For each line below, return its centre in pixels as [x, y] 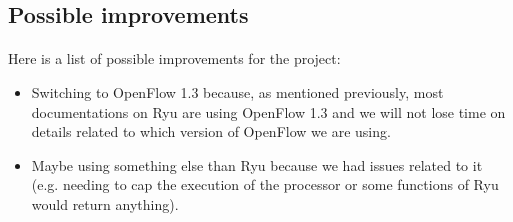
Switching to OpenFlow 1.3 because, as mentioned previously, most [237, 91]
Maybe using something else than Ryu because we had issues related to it [257, 164]
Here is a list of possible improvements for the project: [174, 58]
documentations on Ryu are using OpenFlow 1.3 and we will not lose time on [268, 111]
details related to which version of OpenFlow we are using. [211, 131]
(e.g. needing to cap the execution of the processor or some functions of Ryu [265, 184]
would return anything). [105, 203]
